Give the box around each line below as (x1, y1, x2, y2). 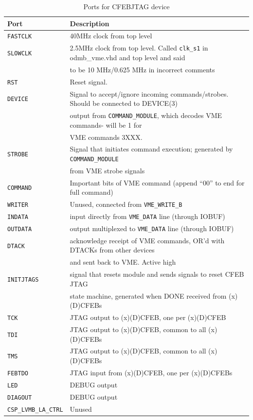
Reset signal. (70, 76, 108, 86)
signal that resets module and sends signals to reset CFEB (70, 269, 244, 279)
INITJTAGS (7, 276, 39, 283)
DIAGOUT (7, 394, 32, 401)
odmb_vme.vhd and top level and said (70, 52, 185, 62)
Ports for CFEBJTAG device (83, 1, 170, 11)
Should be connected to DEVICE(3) (70, 98, 178, 108)
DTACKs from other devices (70, 245, 155, 255)
